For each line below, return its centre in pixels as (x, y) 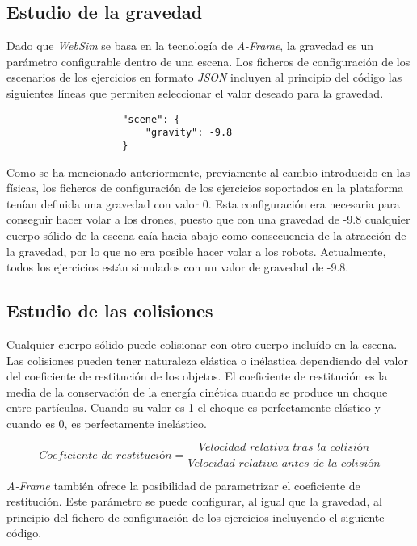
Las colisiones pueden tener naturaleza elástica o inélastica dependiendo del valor (207, 360)
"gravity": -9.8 (189, 133)
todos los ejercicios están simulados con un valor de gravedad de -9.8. (178, 267)
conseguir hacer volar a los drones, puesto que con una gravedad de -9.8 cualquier (208, 219)
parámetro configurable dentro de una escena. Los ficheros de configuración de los (208, 61)
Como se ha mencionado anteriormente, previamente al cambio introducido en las (208, 172)
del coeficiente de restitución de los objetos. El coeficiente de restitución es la (197, 376)
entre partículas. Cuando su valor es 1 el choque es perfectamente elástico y (194, 407)
